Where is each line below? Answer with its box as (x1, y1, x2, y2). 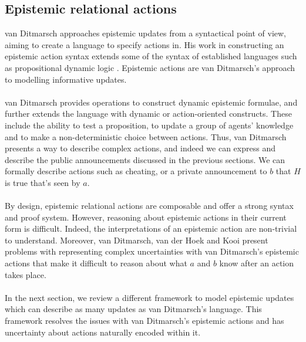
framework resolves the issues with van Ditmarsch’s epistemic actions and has (5, 314, 284, 327)
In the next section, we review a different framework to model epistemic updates (5, 291, 294, 303)
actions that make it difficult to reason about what (5, 257, 187, 269)
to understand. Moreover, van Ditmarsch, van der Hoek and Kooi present (5, 233, 268, 246)
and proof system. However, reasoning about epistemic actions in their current (5, 211, 287, 223)
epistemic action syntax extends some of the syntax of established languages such (5, 50, 297, 62)
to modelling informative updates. (5, 73, 127, 85)
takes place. (5, 268, 46, 280)
